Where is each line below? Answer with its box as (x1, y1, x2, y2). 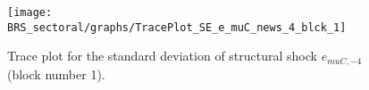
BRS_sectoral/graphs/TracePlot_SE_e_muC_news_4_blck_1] (7, 20, 347, 34)
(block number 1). (7, 64, 105, 83)
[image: (7, 6, 53, 19)
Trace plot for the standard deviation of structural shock (7, 46, 317, 65)
